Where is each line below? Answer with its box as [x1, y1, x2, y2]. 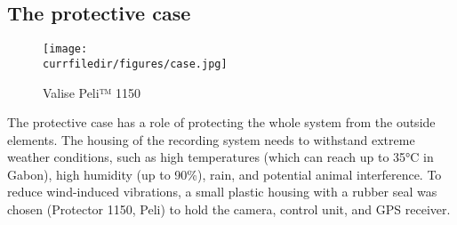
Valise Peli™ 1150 [43, 83, 141, 101]
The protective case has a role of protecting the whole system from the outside [7, 113, 436, 132]
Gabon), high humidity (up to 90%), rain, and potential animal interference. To [7, 165, 442, 183]
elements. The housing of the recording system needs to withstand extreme [7, 130, 415, 149]
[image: [43, 43, 88, 56]
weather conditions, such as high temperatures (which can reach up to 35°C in [7, 148, 434, 166]
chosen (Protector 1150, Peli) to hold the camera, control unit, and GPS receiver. [7, 200, 451, 219]
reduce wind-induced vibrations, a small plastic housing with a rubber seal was [7, 182, 437, 201]
